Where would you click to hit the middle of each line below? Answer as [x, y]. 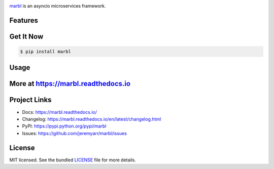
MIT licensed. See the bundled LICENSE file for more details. [73, 160]
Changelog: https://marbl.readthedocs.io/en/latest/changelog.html [92, 119]
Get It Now [26, 36]
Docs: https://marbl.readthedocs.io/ [60, 112]
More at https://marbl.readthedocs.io [70, 84]
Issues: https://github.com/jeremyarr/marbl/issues [74, 133]
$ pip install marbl [45, 52]
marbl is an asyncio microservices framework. [58, 6]
